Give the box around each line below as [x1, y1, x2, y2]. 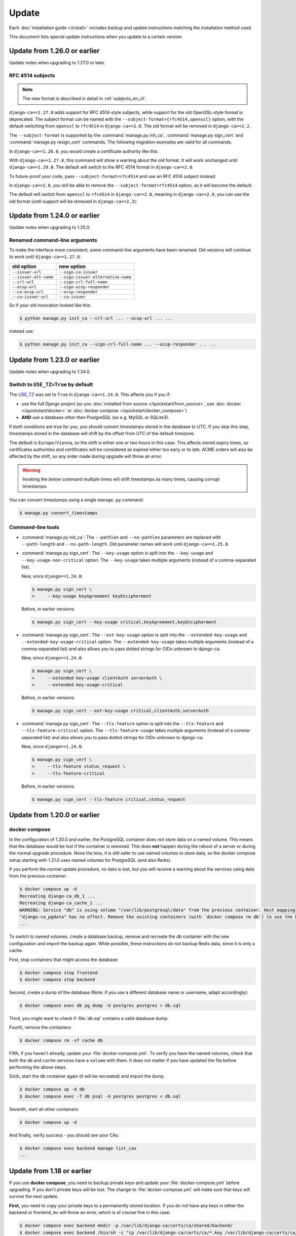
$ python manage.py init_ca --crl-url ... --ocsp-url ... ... [19, 315, 173, 321]
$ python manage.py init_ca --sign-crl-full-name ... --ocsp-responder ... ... [19, 341, 218, 347]
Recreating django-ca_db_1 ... [19, 893, 96, 899]
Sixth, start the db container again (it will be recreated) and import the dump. [9, 1073, 165, 1079]
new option [59, 263, 86, 269]
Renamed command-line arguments [9, 236, 97, 243]
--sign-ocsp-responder [59, 284, 110, 289]
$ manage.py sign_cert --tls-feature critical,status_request [32, 796, 185, 802]
